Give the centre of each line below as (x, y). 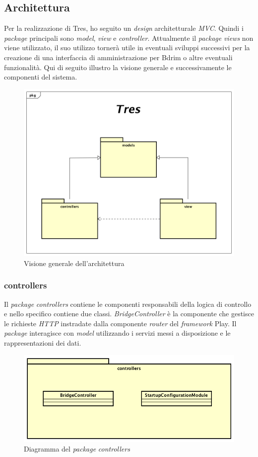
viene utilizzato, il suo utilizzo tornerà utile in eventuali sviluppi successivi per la (127, 47)
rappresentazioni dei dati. (43, 342)
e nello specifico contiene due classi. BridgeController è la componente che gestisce (129, 314)
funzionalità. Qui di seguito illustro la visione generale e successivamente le (118, 67)
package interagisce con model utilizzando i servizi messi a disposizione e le (117, 333)
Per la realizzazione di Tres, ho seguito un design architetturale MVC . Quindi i (124, 28)
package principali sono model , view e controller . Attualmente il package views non (129, 38)
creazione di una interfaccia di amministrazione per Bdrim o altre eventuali (118, 57)
